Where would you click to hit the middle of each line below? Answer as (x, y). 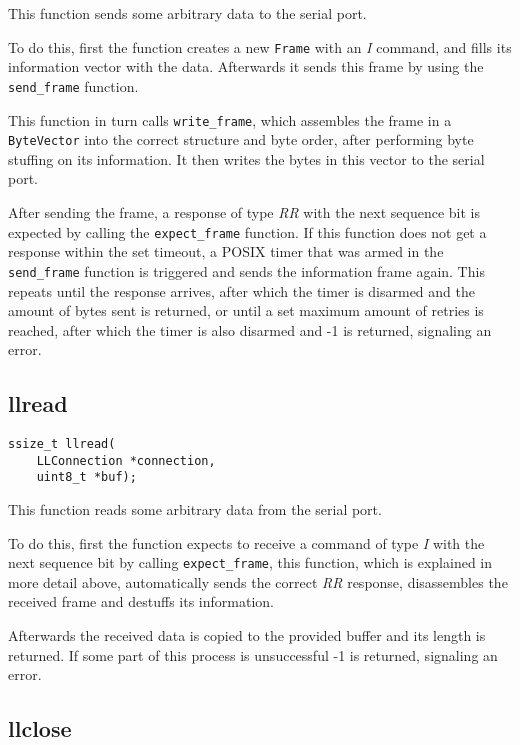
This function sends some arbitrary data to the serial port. (187, 13)
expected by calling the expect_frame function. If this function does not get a (247, 231)
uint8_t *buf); (86, 477)
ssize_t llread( (62, 444)
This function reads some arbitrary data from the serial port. (195, 509)
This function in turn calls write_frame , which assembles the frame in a (230, 119)
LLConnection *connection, (126, 460)
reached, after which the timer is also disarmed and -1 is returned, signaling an (250, 329)
